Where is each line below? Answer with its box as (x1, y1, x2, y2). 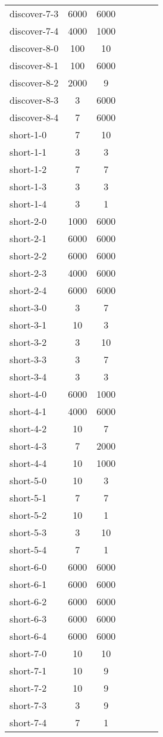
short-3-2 (10, 335, 47, 349)
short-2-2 (10, 249, 47, 262)
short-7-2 (10, 681, 47, 695)
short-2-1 (10, 231, 47, 245)
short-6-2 (10, 594, 47, 608)
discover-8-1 (10, 58, 59, 72)
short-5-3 (10, 525, 47, 539)
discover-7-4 (10, 24, 59, 38)
